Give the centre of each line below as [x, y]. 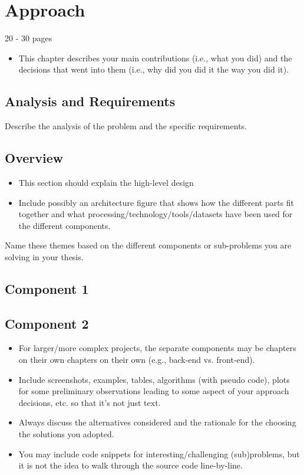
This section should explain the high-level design [106, 182]
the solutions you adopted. [66, 434]
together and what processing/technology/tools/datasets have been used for [156, 214]
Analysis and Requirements [90, 101]
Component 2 [47, 323]
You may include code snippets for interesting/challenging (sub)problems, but [159, 453]
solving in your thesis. [44, 256]
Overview [34, 158]
